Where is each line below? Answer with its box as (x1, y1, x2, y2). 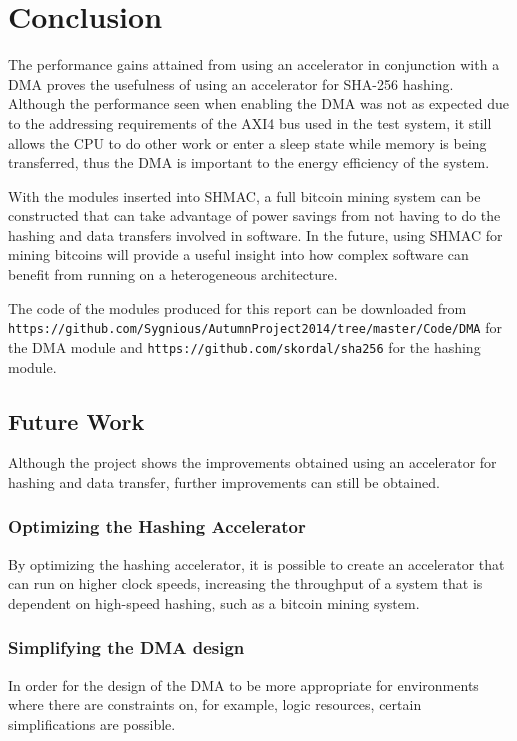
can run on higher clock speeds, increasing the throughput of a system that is (8, 573, 483, 594)
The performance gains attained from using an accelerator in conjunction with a (8, 54, 500, 75)
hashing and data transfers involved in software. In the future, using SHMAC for (8, 224, 503, 245)
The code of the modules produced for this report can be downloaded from (8, 297, 467, 318)
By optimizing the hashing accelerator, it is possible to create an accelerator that (8, 553, 505, 574)
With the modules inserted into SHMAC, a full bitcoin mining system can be (8, 185, 481, 206)
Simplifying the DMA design (8, 635, 245, 660)
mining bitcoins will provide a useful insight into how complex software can (8, 244, 469, 265)
